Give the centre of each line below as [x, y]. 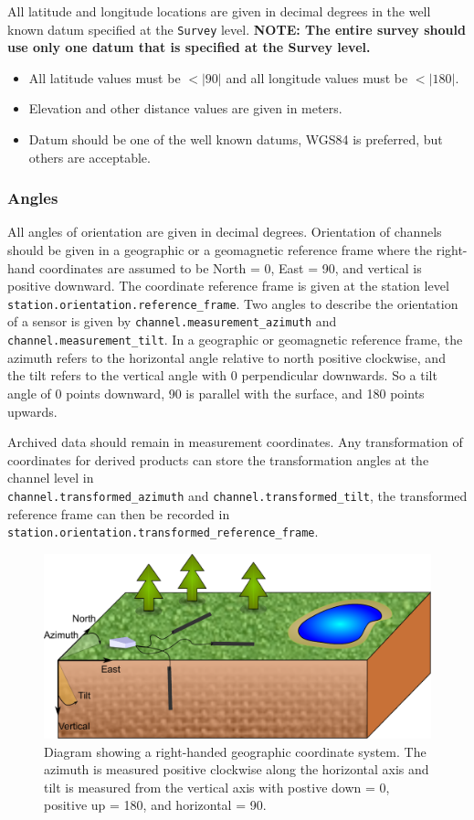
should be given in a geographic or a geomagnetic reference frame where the [220, 250]
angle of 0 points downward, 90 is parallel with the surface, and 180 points [216, 393]
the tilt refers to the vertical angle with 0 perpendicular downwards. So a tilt [222, 375]
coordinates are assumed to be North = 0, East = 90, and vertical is [231, 267]
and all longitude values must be [317, 77]
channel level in [51, 478]
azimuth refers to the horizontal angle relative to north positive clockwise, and [226, 357]
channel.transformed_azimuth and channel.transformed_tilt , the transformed [237, 495]
